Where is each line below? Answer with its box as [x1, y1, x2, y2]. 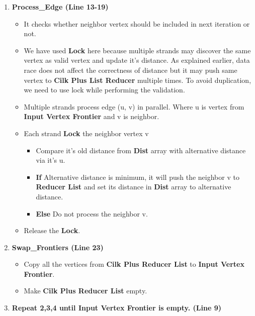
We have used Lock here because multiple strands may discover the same [24, 45, 251, 55]
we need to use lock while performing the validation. [24, 84, 185, 95]
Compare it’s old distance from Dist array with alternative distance [36, 145, 246, 155]
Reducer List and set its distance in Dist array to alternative [36, 181, 231, 192]
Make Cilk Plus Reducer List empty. [24, 285, 147, 296]
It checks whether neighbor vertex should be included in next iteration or [24, 18, 250, 29]
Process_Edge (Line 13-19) [12, 2, 109, 12]
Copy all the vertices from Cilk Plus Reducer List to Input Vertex [24, 259, 244, 269]
